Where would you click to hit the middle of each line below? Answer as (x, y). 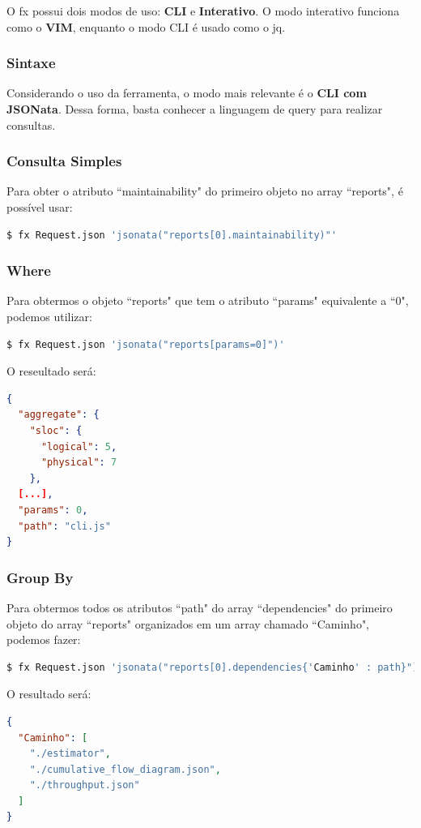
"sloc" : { (56, 430)
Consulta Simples (64, 161)
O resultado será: (49, 694)
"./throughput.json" (85, 785)
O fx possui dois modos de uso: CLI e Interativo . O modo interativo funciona (203, 11)
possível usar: (40, 207)
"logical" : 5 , (79, 446)
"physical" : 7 (79, 463)
